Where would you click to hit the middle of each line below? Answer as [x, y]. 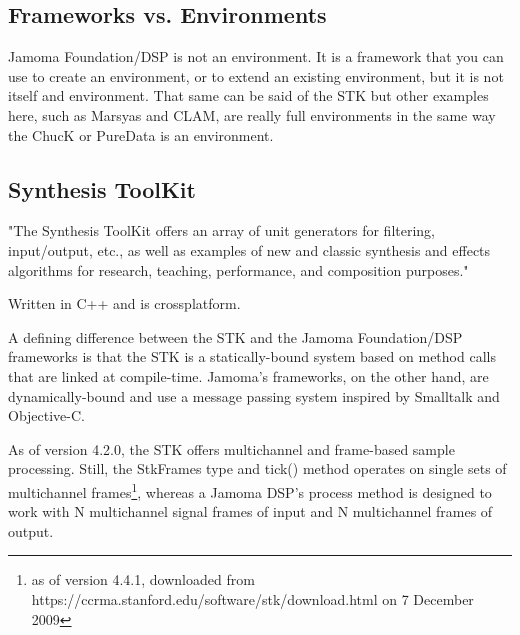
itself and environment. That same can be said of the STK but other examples [248, 95]
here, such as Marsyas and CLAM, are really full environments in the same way [252, 114]
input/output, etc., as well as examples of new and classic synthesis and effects [249, 249]
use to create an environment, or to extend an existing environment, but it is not [256, 75]
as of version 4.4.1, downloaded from [143, 579]
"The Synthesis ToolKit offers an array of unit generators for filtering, [222, 230]
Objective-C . [47, 415]
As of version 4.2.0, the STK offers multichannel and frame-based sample [231, 448]
